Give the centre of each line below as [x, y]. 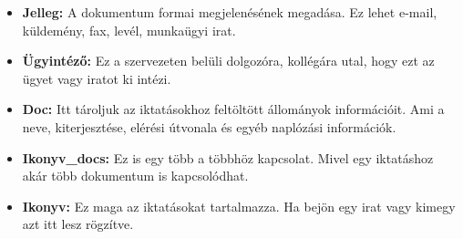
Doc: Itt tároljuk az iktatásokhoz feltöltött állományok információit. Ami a [233, 109]
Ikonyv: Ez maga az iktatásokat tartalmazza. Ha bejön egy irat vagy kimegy [239, 206]
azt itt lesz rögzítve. [78, 224]
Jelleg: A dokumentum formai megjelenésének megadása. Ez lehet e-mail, [230, 12]
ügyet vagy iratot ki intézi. [97, 78]
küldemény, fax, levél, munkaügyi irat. [129, 30]
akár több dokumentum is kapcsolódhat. [135, 176]
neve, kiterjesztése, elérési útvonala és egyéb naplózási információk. [209, 126]
